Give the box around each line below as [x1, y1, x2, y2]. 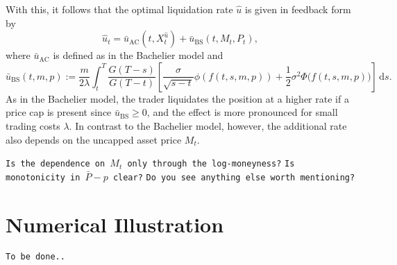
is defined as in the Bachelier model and [53, 48, 223, 62]
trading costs [6, 118, 60, 132]
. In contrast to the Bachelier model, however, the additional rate [69, 118, 347, 132]
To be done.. [6, 251, 65, 262]
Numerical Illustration [6, 210, 224, 238]
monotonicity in [6, 172, 81, 182]
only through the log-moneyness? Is [127, 159, 295, 169]
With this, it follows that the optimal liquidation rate [6, 2, 233, 16]
